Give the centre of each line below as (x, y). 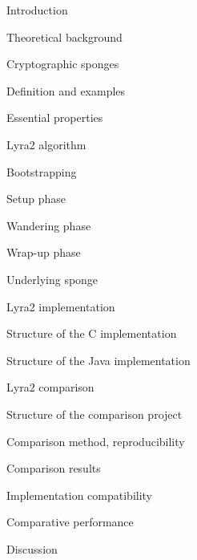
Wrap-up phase (44, 252)
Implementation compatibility (80, 495)
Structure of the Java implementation (98, 360)
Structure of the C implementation (92, 333)
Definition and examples (66, 90)
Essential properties (55, 118)
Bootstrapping (42, 171)
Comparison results (54, 468)
